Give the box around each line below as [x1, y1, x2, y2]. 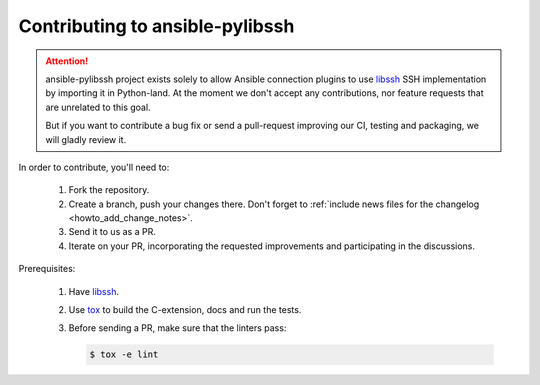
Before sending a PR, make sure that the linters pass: [68, 322, 287, 334]
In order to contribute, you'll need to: [18, 161, 170, 173]
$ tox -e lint [89, 349, 159, 360]
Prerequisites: [18, 263, 76, 275]
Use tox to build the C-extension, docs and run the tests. [68, 304, 302, 316]
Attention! [45, 55, 89, 67]
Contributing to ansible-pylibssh [18, 15, 295, 37]
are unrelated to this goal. [45, 101, 151, 113]
